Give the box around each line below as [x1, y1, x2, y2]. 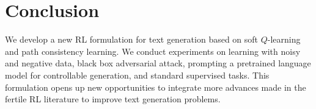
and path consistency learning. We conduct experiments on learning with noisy [5, 44, 301, 57]
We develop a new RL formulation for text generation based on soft [5, 33, 259, 46]
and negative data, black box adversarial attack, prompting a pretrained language [5, 57, 311, 69]
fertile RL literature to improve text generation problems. [5, 93, 221, 105]
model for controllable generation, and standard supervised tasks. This [5, 68, 270, 81]
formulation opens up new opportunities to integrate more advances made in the [5, 80, 306, 93]
